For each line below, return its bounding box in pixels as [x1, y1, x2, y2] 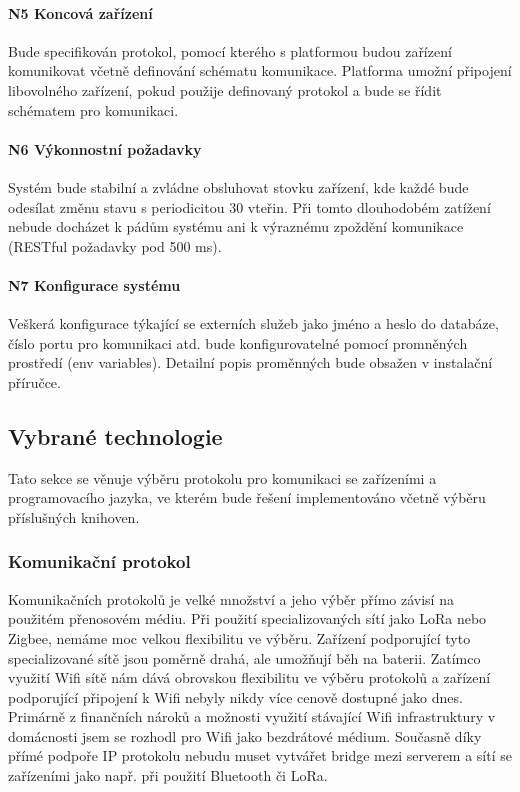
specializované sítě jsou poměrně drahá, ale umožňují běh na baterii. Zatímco [8, 647, 481, 668]
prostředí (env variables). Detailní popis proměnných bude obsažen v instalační [8, 352, 493, 373]
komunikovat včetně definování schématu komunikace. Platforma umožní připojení [8, 60, 512, 81]
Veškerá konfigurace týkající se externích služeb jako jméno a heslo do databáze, [8, 313, 499, 334]
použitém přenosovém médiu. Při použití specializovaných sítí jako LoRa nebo [8, 608, 487, 629]
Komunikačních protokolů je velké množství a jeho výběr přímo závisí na [8, 588, 454, 609]
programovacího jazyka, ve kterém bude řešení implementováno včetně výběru [8, 487, 486, 508]
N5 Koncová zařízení [8, 2, 153, 23]
